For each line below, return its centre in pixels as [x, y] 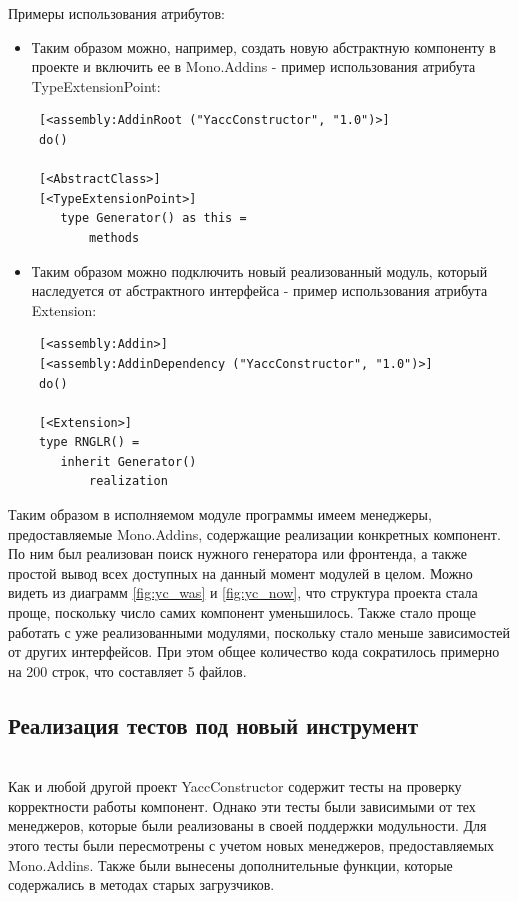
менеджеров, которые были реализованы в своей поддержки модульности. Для [247, 825]
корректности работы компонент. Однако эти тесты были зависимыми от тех [242, 805]
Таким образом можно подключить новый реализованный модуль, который [259, 270]
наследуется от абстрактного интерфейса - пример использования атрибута [259, 290]
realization [128, 481]
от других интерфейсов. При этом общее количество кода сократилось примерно [254, 651]
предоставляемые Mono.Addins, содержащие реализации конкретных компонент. [254, 533]
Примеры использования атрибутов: [116, 13]
